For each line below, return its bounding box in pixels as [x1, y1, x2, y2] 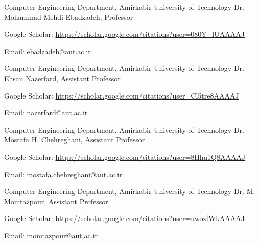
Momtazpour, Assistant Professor [4, 196, 108, 206]
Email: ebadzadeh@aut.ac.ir [4, 45, 91, 56]
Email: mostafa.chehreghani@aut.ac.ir [4, 168, 122, 179]
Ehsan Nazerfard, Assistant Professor [4, 72, 121, 83]
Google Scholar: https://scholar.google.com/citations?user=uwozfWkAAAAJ [4, 213, 245, 224]
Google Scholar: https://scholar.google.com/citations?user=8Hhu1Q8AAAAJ [4, 151, 246, 162]
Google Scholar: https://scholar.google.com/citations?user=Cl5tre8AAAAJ [4, 90, 239, 101]
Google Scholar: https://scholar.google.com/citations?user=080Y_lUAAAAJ [4, 29, 245, 39]
